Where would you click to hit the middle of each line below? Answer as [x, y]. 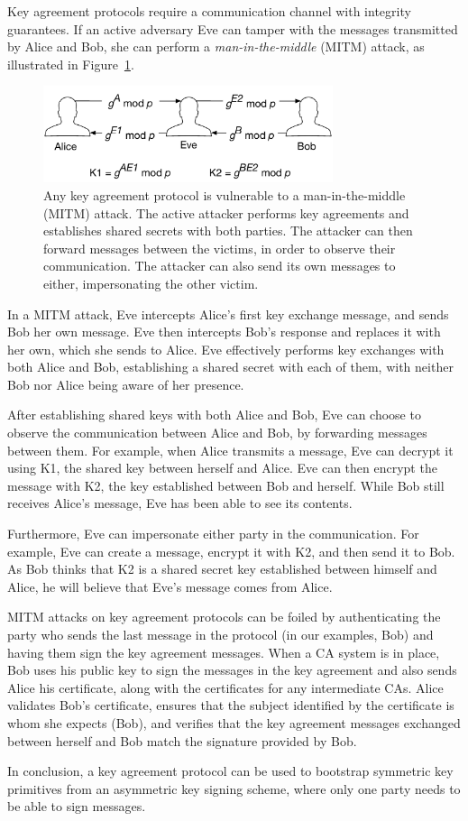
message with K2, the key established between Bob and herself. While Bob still [226, 485]
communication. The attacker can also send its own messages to [220, 266]
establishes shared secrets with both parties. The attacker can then [228, 231]
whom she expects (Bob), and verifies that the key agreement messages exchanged [234, 722]
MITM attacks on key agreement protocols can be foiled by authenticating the [224, 617]
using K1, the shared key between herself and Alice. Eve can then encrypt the [222, 468]
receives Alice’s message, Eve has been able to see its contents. [180, 503]
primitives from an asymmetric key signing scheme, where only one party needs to [234, 788]
